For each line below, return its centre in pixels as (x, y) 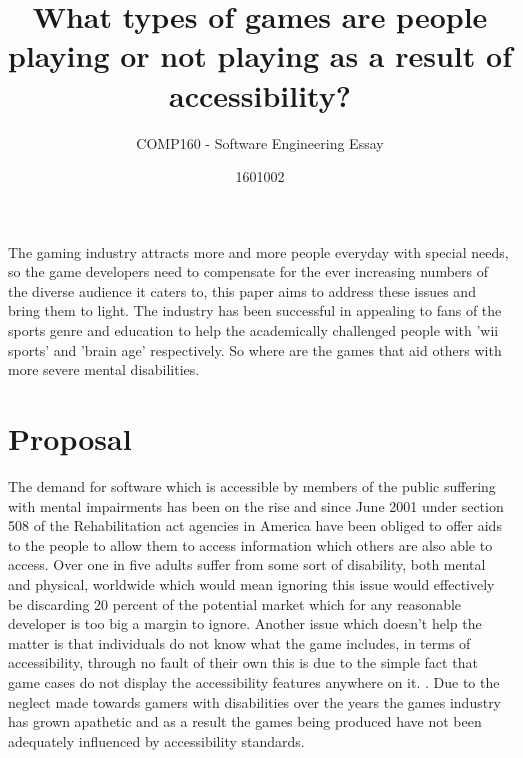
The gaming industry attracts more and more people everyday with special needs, (258, 251)
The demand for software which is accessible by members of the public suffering (252, 485)
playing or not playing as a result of (260, 55)
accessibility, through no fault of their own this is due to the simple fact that (243, 662)
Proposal (70, 438)
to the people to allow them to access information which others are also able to (250, 544)
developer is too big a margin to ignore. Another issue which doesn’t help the (245, 623)
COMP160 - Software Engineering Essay (260, 142)
